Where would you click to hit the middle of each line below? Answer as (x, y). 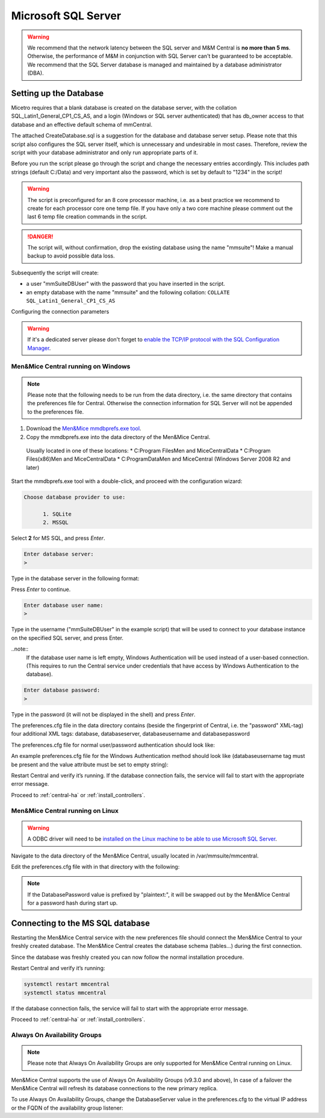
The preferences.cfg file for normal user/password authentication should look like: (113, 745)
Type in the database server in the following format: (75, 578)
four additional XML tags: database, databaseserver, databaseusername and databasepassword (130, 734)
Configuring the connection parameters (60, 312)
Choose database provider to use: (75, 497)
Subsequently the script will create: (55, 273)
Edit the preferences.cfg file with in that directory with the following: (95, 867)
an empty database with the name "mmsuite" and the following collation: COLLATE (128, 292)
